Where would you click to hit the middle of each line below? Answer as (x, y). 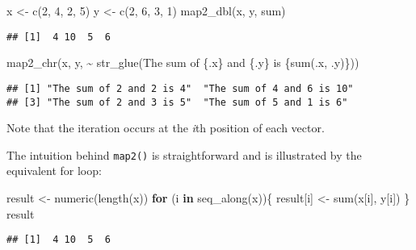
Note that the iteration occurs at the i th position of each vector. (166, 128)
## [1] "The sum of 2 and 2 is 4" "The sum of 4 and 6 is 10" (180, 88)
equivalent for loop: (54, 171)
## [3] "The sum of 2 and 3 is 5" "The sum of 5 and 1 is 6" (177, 102)
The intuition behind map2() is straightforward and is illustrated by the (184, 154)
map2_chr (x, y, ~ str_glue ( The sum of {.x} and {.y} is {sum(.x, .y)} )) (183, 62)
